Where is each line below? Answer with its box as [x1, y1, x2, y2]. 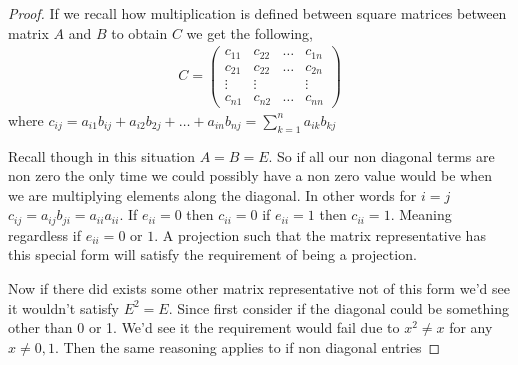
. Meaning [390, 204, 452, 225]
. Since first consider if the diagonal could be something [168, 297, 509, 318]
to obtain [111, 22, 168, 43]
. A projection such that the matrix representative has [154, 224, 486, 245]
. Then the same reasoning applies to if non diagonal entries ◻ [54, 336, 441, 357]
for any [449, 317, 493, 338]
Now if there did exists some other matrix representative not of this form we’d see [8, 278, 510, 298]
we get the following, [186, 22, 313, 43]
